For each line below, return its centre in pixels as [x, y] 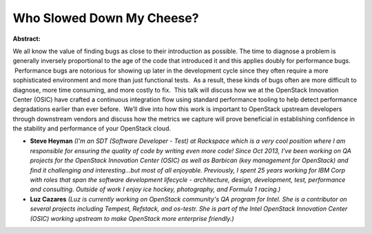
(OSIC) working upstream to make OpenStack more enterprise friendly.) [132, 218]
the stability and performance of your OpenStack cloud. [92, 128]
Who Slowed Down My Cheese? [106, 18]
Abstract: [27, 39]
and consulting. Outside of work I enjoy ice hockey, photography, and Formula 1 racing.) [155, 189]
